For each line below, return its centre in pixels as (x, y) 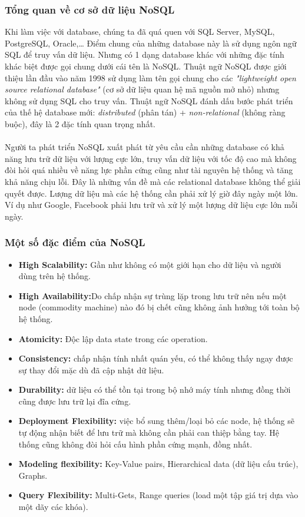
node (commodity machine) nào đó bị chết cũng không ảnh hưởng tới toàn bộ (159, 307)
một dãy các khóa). (53, 507)
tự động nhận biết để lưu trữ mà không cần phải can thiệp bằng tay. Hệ (149, 433)
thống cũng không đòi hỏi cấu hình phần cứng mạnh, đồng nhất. (135, 444)
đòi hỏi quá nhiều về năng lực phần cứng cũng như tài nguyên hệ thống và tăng (149, 170)
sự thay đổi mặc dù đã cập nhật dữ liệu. (91, 369)
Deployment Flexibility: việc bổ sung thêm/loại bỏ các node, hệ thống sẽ (156, 421)
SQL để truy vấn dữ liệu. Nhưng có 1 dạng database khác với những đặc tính (145, 54)
